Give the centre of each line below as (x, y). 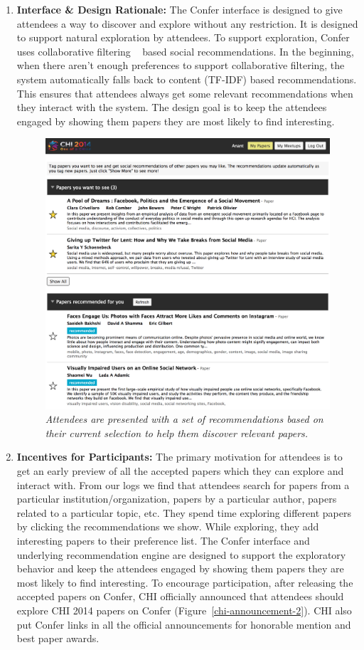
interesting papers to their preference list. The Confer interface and (163, 540)
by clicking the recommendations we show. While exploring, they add (168, 526)
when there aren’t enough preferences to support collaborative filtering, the (181, 65)
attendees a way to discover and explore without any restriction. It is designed (187, 23)
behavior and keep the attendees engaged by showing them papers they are (180, 568)
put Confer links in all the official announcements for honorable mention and (184, 624)
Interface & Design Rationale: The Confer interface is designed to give (180, 9)
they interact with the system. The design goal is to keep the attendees (172, 107)
